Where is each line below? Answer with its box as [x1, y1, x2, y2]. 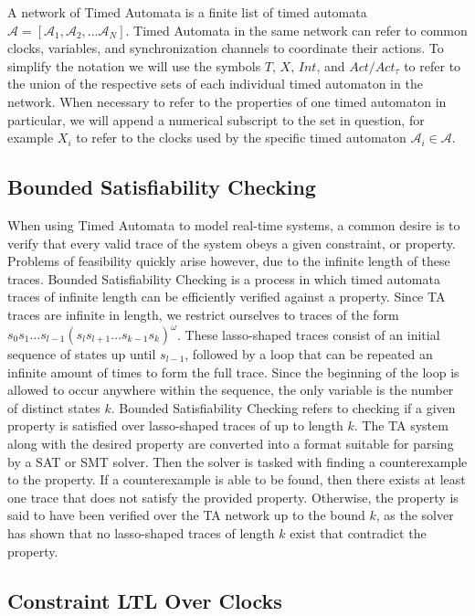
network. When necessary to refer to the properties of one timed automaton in [7, 91, 447, 111]
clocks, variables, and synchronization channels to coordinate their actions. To [7, 38, 444, 58]
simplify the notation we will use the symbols [7, 56, 261, 75]
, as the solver [375, 505, 454, 525]
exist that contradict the [290, 523, 427, 542]
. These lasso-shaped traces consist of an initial [177, 324, 440, 344]
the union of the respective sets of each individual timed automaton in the [7, 74, 423, 93]
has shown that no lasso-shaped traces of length [7, 523, 275, 542]
